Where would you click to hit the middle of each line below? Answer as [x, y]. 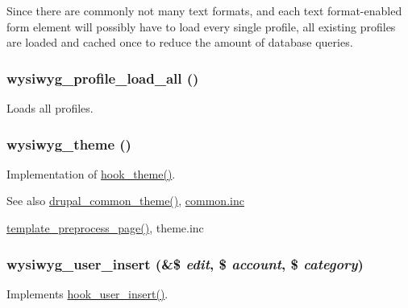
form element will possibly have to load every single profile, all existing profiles [201, 26]
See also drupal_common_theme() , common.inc [125, 201]
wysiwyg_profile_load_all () [103, 78]
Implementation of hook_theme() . [91, 173]
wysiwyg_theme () [69, 144]
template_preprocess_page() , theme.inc [105, 228]
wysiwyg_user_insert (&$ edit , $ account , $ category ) [185, 263]
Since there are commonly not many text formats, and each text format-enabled [204, 10]
